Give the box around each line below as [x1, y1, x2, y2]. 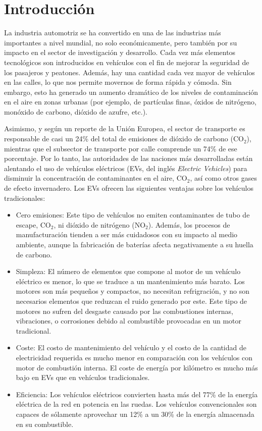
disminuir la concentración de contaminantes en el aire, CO [4, 173, 187, 183]
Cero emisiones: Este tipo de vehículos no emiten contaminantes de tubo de [16, 209, 250, 220]
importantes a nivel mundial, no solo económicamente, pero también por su [4, 37, 237, 47]
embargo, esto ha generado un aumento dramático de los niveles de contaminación [4, 86, 258, 97]
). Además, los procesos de [148, 219, 230, 230]
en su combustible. [16, 418, 74, 429]
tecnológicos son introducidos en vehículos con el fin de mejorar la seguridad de [4, 57, 249, 67]
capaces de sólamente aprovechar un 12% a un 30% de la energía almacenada [16, 408, 254, 419]
